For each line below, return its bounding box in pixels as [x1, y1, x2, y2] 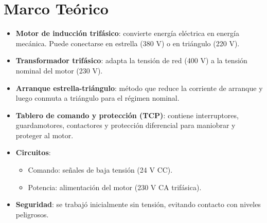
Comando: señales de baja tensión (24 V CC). [28, 164, 173, 175]
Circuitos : [15, 147, 51, 158]
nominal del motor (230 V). [15, 65, 103, 76]
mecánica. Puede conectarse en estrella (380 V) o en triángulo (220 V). [15, 38, 240, 48]
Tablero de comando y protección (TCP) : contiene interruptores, [15, 109, 239, 120]
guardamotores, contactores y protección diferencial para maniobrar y [15, 120, 236, 131]
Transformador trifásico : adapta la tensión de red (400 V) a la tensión [15, 55, 247, 66]
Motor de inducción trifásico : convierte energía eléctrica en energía [15, 28, 239, 39]
